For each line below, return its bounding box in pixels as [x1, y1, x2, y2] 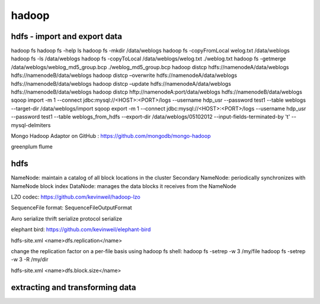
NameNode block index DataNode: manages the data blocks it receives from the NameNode [11, 182, 236, 189]
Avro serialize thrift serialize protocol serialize [11, 215, 123, 222]
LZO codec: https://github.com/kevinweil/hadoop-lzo [11, 193, 140, 200]
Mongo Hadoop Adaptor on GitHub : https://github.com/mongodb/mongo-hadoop [11, 132, 211, 139]
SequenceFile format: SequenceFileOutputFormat [11, 204, 133, 211]
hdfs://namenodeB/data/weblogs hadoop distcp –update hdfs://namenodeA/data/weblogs [11, 80, 231, 87]
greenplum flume [11, 143, 53, 150]
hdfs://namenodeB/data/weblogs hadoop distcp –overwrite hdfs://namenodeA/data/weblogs [11, 72, 237, 79]
